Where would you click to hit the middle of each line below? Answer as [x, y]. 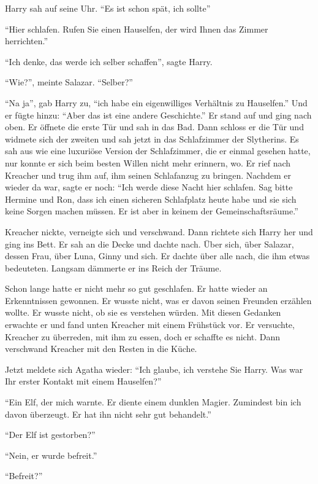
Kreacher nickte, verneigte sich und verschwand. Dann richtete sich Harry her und [159, 231]
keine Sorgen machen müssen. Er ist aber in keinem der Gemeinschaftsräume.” [152, 211]
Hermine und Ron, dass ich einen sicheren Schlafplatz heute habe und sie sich [151, 199]
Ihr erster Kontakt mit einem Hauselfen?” [83, 381]
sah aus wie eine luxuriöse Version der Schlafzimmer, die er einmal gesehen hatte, [158, 151]
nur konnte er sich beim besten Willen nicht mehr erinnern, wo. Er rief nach [148, 162]
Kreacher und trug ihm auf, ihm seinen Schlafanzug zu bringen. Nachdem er [148, 175]
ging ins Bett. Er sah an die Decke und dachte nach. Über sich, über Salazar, [150, 244]
